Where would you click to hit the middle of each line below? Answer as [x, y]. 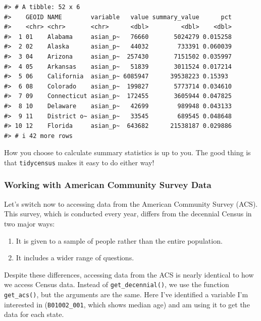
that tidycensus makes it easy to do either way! [79, 162]
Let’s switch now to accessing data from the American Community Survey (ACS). [131, 203]
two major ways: [30, 223]
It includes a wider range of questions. [75, 258]
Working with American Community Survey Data [108, 185]
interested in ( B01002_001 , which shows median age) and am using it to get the [127, 304]
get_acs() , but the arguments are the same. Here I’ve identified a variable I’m [126, 294]
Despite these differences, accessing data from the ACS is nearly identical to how [129, 274]
